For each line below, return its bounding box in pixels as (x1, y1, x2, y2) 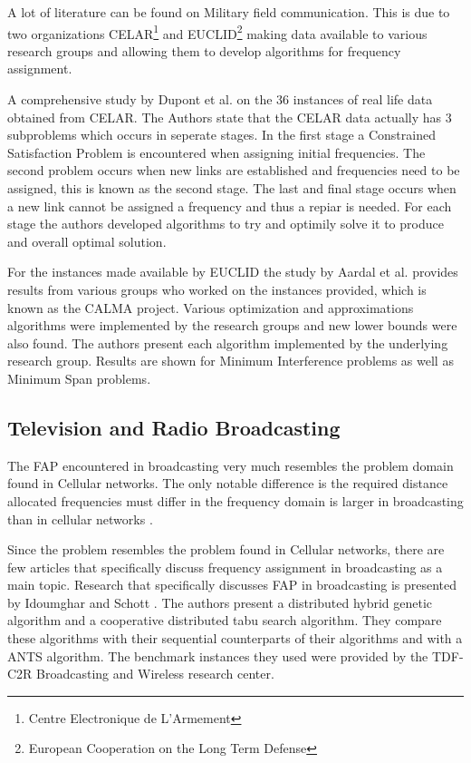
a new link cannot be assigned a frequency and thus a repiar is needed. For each (7, 196, 452, 215)
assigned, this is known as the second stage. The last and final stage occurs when (7, 179, 457, 197)
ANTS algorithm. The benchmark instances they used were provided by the (7, 646, 428, 665)
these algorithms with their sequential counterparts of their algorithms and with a (7, 629, 463, 648)
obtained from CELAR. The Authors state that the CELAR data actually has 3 (7, 107, 452, 126)
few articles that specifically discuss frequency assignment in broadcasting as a (7, 557, 443, 576)
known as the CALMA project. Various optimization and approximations (7, 298, 414, 317)
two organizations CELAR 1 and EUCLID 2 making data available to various (7, 21, 428, 43)
